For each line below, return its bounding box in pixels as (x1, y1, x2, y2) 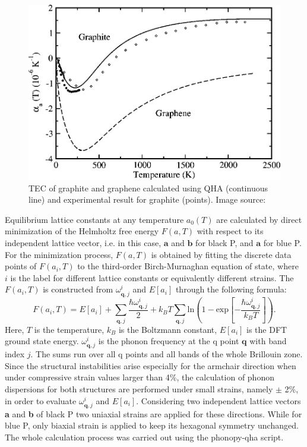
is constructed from (43, 283, 113, 295)
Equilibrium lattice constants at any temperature (5, 213, 184, 225)
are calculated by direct (216, 213, 302, 225)
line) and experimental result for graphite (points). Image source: (29, 193, 266, 206)
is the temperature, (34, 323, 105, 335)
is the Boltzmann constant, (118, 323, 217, 335)
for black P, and (195, 236, 254, 248)
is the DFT (246, 323, 287, 335)
